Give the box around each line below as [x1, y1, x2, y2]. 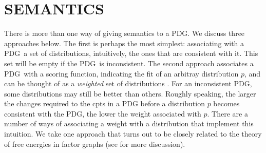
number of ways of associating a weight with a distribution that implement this [4, 118, 254, 129]
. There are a [207, 108, 248, 119]
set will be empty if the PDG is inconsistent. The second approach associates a [4, 58, 254, 68]
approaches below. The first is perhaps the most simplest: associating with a [4, 37, 244, 48]
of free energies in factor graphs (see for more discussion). [4, 138, 185, 149]
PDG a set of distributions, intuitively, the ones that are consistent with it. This [4, 48, 258, 59]
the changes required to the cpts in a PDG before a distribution [4, 98, 205, 109]
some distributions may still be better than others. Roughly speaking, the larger [4, 88, 256, 99]
